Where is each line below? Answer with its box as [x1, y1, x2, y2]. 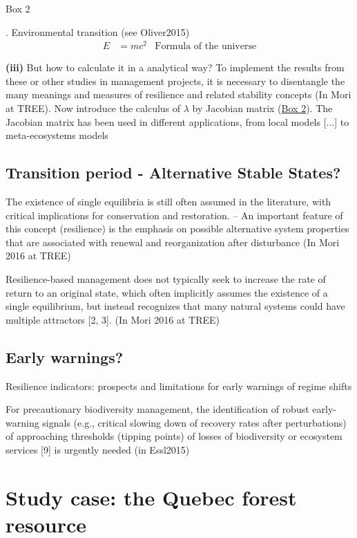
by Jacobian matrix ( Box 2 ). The [192, 101, 333, 115]
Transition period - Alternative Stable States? [6, 162, 341, 183]
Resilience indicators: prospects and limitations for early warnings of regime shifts [6, 378, 352, 393]
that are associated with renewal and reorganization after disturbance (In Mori [6, 234, 340, 249]
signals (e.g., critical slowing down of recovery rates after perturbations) [42, 415, 347, 429]
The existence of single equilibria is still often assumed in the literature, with [6, 194, 331, 209]
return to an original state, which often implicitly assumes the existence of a [6, 285, 328, 299]
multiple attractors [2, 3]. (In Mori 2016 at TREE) [6, 312, 220, 326]
